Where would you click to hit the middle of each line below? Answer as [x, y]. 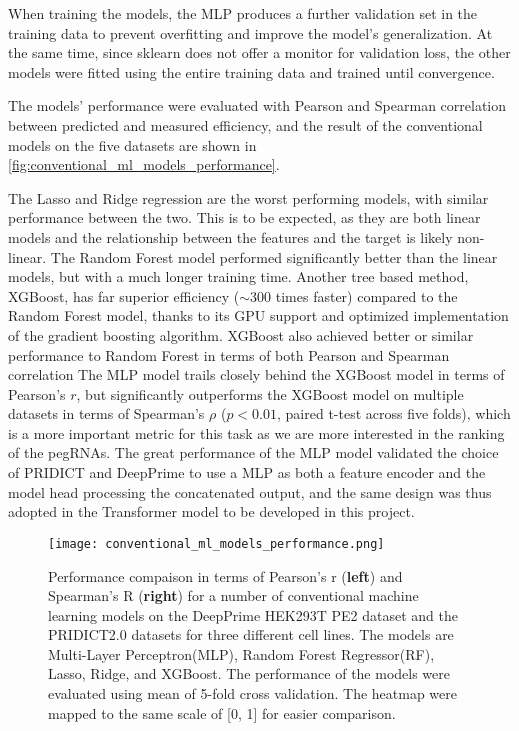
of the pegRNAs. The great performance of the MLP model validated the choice [253, 452]
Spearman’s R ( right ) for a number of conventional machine [233, 595]
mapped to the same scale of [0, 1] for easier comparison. [222, 712]
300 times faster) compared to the [354, 295]
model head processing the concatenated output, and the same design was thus [250, 491]
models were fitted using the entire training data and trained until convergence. [251, 71]
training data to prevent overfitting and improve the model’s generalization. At [250, 32]
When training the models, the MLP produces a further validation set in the [243, 13]
